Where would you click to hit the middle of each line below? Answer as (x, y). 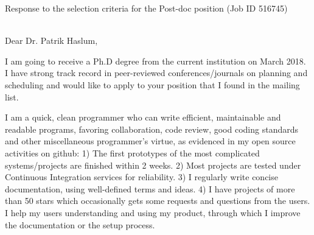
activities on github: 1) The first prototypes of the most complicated (132, 153)
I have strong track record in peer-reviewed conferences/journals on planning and (156, 73)
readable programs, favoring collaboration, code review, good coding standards (152, 129)
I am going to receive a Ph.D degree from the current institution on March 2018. (155, 61)
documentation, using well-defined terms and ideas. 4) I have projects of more (150, 188)
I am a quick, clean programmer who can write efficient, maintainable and (143, 117)
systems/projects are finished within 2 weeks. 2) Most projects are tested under (153, 165)
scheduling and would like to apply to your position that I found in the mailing (152, 84)
